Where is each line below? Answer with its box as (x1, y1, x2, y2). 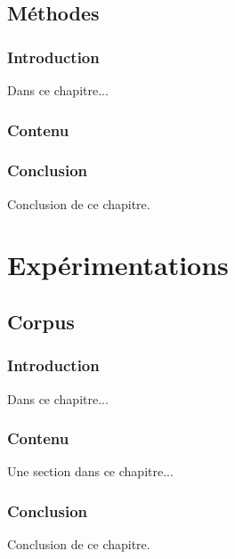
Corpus (7, 308, 75, 336)
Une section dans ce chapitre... (7, 462, 174, 481)
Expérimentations (7, 247, 229, 283)
